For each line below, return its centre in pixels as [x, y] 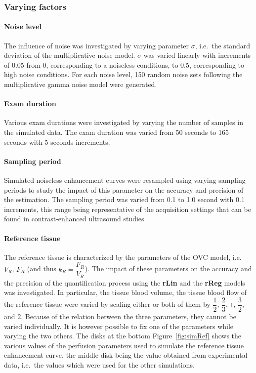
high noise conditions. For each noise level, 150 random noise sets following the [123, 74]
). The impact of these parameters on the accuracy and [168, 269]
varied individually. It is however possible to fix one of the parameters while [119, 326]
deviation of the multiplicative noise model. [70, 55]
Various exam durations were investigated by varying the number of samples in [124, 122]
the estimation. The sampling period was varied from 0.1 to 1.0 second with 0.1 [124, 199]
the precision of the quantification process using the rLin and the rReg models [125, 282]
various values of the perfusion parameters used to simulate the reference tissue [124, 345]
